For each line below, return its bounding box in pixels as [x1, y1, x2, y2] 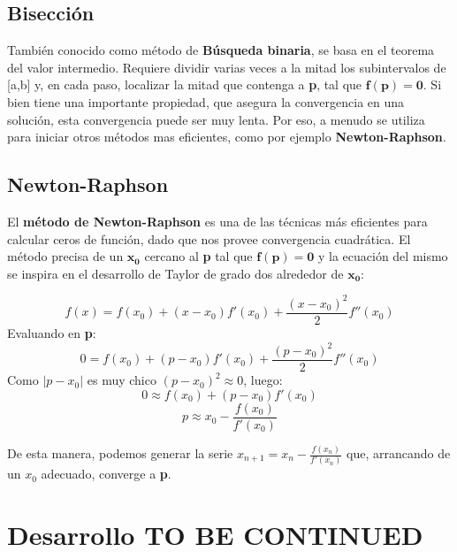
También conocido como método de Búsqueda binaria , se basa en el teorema [7, 41, 435, 59]
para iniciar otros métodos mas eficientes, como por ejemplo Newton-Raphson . [7, 127, 446, 146]
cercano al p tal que [144, 247, 253, 265]
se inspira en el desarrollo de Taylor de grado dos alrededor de [7, 264, 344, 282]
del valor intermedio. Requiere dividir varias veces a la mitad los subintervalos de [7, 57, 446, 76]
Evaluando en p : [7, 323, 96, 341]
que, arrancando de [347, 444, 451, 463]
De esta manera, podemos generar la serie [7, 444, 233, 463]
